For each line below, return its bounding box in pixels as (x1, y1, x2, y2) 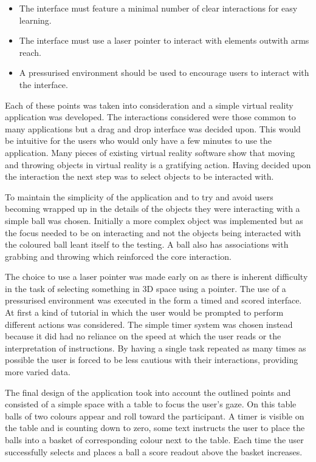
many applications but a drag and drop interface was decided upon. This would (5, 122, 301, 135)
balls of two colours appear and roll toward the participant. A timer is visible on (5, 409, 304, 422)
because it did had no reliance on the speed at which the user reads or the (5, 330, 281, 342)
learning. (19, 13, 52, 26)
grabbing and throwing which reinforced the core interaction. (5, 250, 232, 262)
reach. (19, 46, 42, 58)
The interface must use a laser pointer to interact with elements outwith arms (19, 34, 309, 47)
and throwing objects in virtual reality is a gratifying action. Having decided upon (5, 158, 311, 171)
